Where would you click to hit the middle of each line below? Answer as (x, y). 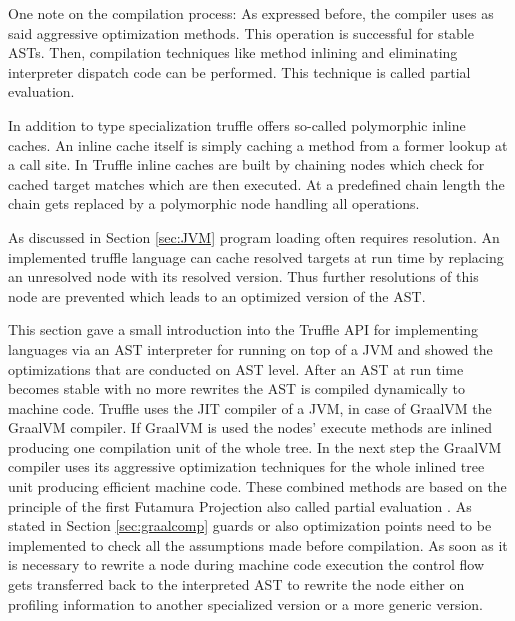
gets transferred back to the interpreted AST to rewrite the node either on (236, 584)
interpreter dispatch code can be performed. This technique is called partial (239, 71)
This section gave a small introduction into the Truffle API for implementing (243, 329)
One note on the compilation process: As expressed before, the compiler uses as (251, 13)
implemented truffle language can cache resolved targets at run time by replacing (256, 256)
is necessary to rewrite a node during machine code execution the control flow (246, 564)
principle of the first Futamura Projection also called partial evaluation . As (240, 505)
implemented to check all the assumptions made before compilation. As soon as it (258, 544)
